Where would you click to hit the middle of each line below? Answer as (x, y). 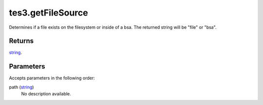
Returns (21, 41)
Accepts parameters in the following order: (52, 78)
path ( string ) (21, 87)
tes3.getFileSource (48, 13)
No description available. (46, 94)
